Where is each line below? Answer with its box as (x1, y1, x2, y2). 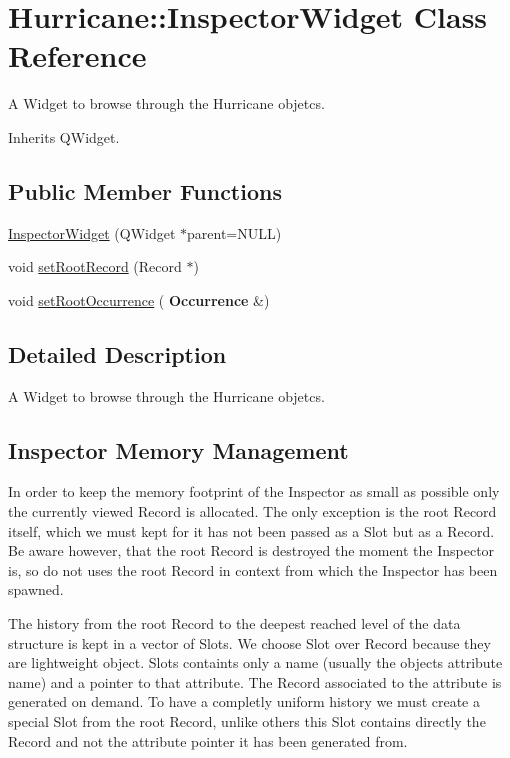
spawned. (8, 579, 64, 600)
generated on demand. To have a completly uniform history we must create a (8, 691, 480, 712)
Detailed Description (8, 338, 227, 369)
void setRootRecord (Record (8, 256, 182, 277)
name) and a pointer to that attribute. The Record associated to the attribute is (8, 671, 502, 692)
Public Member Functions (8, 175, 282, 206)
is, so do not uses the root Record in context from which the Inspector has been (8, 559, 498, 580)
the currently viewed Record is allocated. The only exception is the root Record (8, 501, 497, 522)
